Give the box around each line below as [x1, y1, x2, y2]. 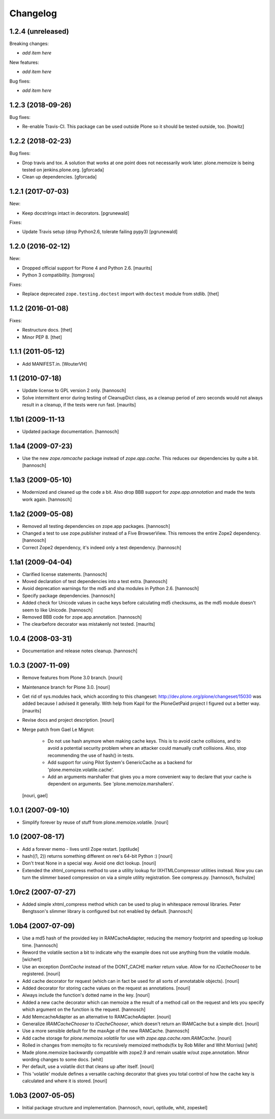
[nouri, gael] [22, 792, 48, 798]
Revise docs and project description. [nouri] [22, 717, 115, 723]
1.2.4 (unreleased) [9, 27, 69, 36]
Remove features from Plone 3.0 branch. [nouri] [22, 675, 123, 681]
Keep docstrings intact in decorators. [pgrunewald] [22, 210, 129, 216]
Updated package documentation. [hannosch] [22, 428, 119, 435]
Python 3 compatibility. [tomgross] [22, 272, 95, 278]
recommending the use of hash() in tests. [47, 752, 134, 758]
